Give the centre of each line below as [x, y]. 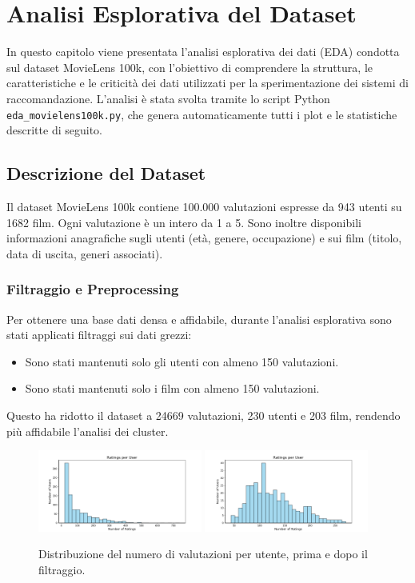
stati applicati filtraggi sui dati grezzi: [99, 335]
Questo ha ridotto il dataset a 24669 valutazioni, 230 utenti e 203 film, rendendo [204, 415]
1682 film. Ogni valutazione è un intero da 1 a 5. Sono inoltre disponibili [184, 222]
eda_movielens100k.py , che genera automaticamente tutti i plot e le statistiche [202, 114]
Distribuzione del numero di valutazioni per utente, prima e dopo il [203, 554]
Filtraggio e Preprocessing [93, 289]
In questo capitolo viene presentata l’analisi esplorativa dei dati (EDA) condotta [203, 52]
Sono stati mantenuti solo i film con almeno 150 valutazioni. [172, 388]
